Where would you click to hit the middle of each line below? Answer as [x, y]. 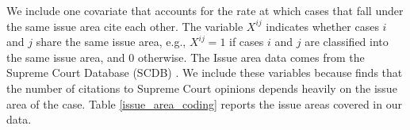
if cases [247, 42]
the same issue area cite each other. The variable [125, 26]
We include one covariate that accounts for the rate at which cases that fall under [205, 10]
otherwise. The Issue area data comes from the [251, 57]
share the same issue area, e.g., [111, 42]
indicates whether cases [322, 26]
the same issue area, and [66, 57]
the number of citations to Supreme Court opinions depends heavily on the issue [202, 88]
